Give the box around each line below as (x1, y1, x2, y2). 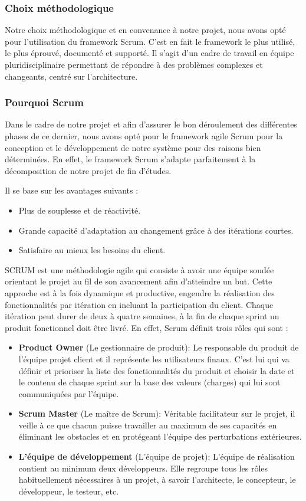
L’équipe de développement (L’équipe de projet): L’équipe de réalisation (18, 450, 295, 463)
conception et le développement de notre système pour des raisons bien (5, 141, 261, 153)
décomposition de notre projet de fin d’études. (5, 164, 172, 176)
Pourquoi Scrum (5, 95, 84, 110)
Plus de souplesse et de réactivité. (18, 204, 141, 216)
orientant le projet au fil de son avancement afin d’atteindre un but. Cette (5, 275, 272, 287)
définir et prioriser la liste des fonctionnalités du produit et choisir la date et (18, 364, 295, 376)
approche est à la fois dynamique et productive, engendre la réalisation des (5, 286, 275, 299)
